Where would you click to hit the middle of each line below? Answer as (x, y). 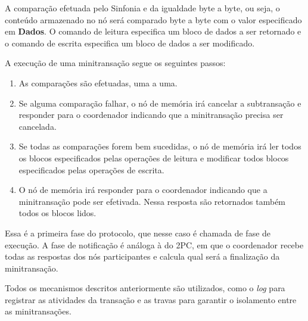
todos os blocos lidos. (57, 213)
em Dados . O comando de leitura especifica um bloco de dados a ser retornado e (153, 31)
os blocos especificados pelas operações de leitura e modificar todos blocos (154, 158)
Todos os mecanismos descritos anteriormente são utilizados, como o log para (145, 288)
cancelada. (38, 126)
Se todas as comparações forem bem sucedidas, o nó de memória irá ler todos (160, 146)
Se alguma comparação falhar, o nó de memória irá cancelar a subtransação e (160, 103)
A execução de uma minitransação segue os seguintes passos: (115, 63)
